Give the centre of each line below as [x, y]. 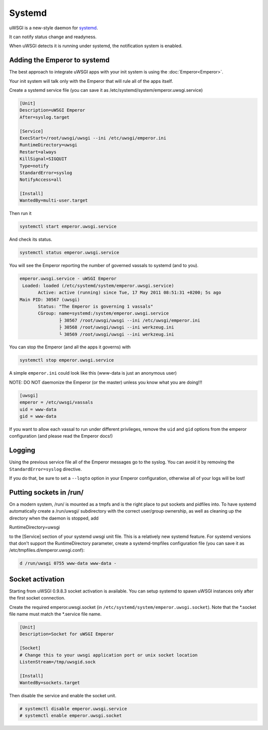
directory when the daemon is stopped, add [54, 518]
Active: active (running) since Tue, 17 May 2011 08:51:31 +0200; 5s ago [130, 293]
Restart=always [38, 152]
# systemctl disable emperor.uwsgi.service [73, 709]
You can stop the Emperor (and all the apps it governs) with [70, 347]
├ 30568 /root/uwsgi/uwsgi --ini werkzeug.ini [116, 327]
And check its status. [31, 239]
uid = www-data [38, 409]
